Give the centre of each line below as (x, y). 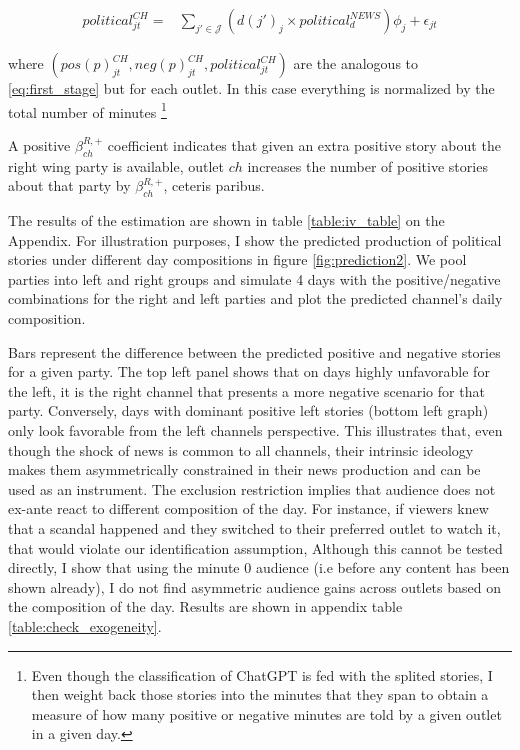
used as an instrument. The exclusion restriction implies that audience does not (252, 488)
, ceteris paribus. (214, 185)
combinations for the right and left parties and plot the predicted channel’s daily (255, 298)
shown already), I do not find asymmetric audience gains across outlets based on (254, 586)
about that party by (69, 185)
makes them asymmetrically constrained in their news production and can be (244, 469)
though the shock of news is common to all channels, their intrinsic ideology (241, 449)
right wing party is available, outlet (116, 165)
